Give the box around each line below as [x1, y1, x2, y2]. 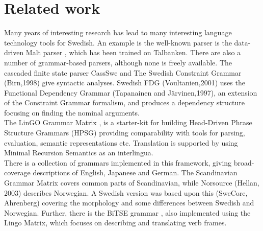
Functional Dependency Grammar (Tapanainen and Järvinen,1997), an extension [4, 87, 257, 98]
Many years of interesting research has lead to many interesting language [4, 27, 232, 38]
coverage [4, 167, 31, 178]
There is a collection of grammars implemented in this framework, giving [4, 157, 232, 168]
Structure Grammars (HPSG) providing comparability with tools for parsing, [4, 127, 245, 138]
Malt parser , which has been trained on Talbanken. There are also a [25, 47, 241, 58]
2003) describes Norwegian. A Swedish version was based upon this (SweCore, [4, 187, 248, 198]
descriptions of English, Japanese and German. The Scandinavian [33, 167, 238, 178]
